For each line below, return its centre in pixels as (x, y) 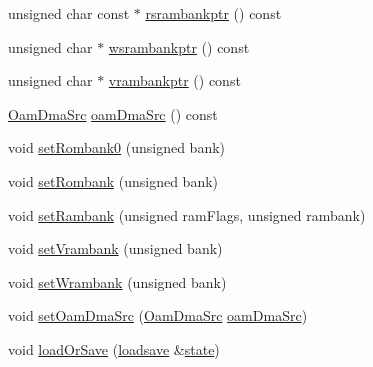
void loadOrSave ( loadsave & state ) (114, 348)
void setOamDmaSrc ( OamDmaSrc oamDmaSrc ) (158, 315)
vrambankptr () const (174, 80)
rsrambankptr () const (213, 13)
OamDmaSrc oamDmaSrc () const (113, 113)
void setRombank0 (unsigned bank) (116, 147)
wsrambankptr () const (179, 46)
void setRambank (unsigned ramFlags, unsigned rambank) (187, 214)
